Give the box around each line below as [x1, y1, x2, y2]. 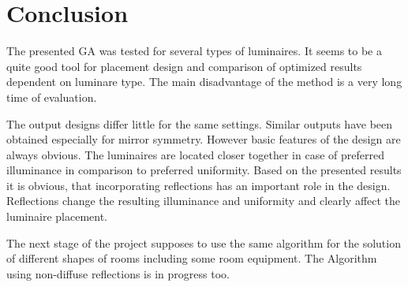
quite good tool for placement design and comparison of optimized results [6, 58, 362, 74]
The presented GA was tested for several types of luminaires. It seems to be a [6, 43, 382, 59]
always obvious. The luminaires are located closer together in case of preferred [6, 146, 384, 162]
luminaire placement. [6, 208, 107, 225]
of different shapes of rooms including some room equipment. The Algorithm [6, 250, 377, 266]
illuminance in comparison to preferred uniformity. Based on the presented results [6, 162, 402, 178]
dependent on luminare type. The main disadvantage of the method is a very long [6, 73, 402, 90]
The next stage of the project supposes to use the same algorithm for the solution [6, 234, 401, 251]
